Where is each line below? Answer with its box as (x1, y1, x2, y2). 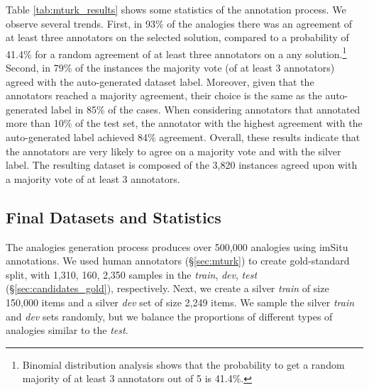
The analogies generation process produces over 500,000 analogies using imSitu (6, 239, 348, 254)
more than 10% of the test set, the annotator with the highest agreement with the (6, 116, 363, 130)
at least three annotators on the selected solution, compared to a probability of (6, 30, 349, 45)
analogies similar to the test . (6, 323, 128, 338)
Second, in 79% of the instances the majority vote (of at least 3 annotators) (6, 60, 335, 75)
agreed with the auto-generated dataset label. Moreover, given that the (6, 74, 314, 89)
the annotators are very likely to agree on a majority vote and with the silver (6, 143, 341, 158)
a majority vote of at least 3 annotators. (6, 171, 180, 186)
